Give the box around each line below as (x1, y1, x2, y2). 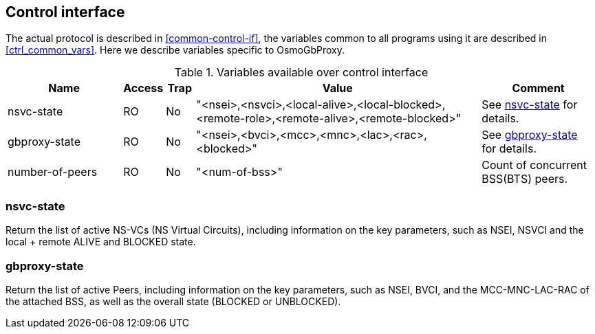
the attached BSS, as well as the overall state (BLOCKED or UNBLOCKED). (6, 295, 341, 307)
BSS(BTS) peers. (482, 172, 568, 186)
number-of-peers (8, 165, 98, 179)
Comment (512, 81, 565, 96)
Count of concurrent (482, 158, 587, 172)
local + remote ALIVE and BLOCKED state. (6, 236, 196, 248)
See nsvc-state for (482, 98, 578, 112)
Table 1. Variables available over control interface (174, 65, 429, 80)
